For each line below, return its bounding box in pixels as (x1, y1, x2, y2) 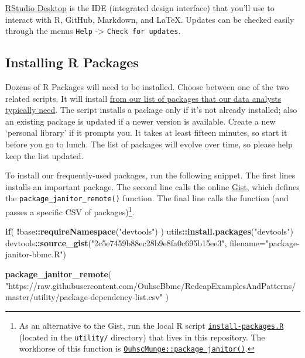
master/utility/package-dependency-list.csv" (5, 291, 163, 303)
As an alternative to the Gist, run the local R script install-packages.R (19, 319, 284, 331)
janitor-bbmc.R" (5, 248, 63, 260)
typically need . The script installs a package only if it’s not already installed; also (5, 104, 297, 116)
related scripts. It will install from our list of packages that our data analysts (5, 92, 282, 104)
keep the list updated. (5, 149, 84, 161)
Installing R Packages (5, 53, 139, 71)
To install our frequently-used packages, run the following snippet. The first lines (5, 169, 296, 181)
